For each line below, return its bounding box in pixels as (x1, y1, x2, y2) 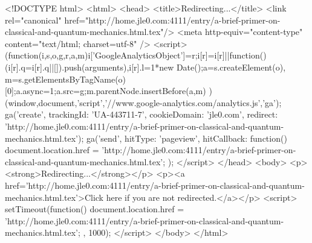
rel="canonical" (5, 13, 62, 26)
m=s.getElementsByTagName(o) (5, 72, 126, 85)
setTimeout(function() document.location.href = (5, 203, 184, 215)
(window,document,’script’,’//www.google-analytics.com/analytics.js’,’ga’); (5, 96, 282, 109)
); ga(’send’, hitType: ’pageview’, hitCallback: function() (78, 131, 287, 144)
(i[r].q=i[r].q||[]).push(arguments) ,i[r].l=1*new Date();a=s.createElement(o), (5, 60, 286, 73)
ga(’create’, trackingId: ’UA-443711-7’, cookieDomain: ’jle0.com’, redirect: (5, 108, 278, 121)
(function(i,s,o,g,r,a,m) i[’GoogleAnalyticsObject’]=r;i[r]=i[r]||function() (5, 49, 267, 62)
